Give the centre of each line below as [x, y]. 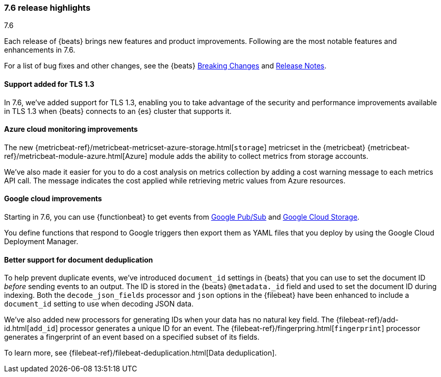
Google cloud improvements [53, 199]
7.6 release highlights [47, 8]
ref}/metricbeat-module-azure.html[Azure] [76, 156]
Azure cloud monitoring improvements [71, 129]
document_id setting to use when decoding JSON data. [99, 304]
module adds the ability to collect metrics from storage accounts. [259, 156]
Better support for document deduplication [79, 260]
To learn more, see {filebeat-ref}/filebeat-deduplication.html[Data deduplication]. [140, 353]
